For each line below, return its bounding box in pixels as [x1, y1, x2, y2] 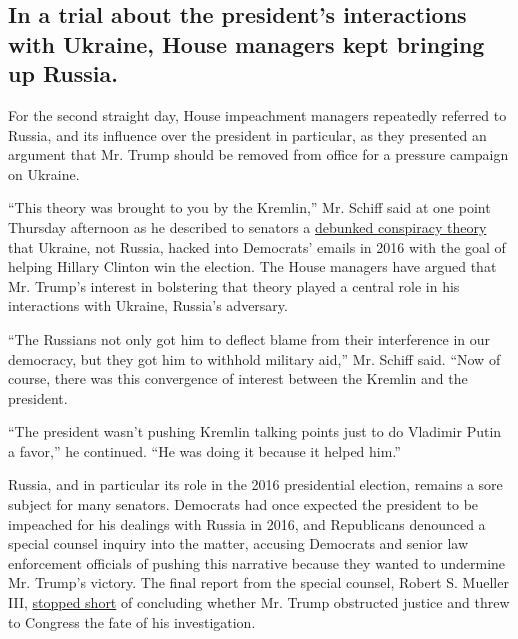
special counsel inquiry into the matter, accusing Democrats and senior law [8, 533, 468, 554]
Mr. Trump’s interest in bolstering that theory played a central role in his [8, 275, 460, 296]
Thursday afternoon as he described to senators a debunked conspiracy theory [8, 216, 487, 237]
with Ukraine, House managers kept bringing [8, 28, 485, 59]
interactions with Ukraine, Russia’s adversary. [8, 295, 288, 316]
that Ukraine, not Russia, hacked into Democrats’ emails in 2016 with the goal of [8, 236, 506, 257]
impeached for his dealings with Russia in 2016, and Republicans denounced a [8, 513, 486, 534]
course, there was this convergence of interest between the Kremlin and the [8, 368, 468, 389]
